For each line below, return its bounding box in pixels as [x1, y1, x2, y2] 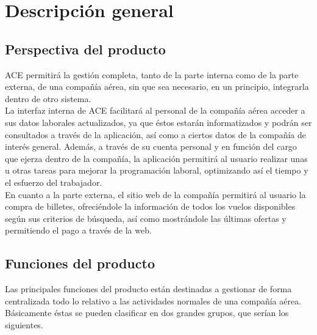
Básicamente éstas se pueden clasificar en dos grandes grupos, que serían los [5, 306, 289, 319]
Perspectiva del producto [5, 39, 166, 58]
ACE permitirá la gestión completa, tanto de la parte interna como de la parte [5, 68, 299, 81]
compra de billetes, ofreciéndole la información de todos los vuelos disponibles [5, 200, 296, 213]
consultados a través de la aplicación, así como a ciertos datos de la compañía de [5, 128, 306, 141]
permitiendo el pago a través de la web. [5, 224, 152, 237]
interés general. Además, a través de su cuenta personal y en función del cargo [5, 140, 297, 153]
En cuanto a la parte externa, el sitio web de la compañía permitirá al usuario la [5, 188, 306, 201]
